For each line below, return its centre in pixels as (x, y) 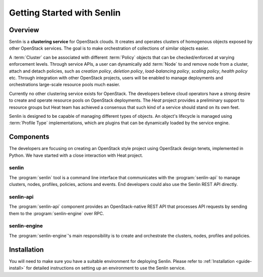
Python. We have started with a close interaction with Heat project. (76, 155)
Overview (24, 30)
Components (29, 137)
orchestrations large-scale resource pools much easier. (65, 85)
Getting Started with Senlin (65, 13)
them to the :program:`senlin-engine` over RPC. (56, 213)
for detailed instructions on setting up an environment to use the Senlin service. (106, 268)
